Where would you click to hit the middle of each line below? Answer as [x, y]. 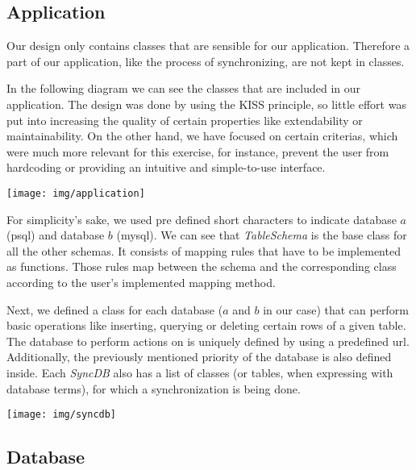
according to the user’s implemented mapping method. [141, 282]
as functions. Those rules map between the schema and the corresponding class [202, 266]
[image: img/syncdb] [62, 415]
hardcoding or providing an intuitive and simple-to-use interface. [166, 167]
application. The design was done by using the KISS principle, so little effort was [206, 104]
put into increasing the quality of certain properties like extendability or [185, 120]
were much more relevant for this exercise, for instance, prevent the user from [198, 151]
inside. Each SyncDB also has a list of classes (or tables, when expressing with [200, 372]
